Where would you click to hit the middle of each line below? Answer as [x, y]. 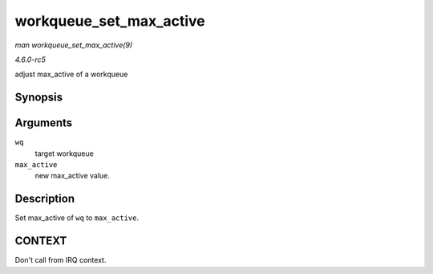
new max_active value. [72, 176]
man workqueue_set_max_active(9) [74, 45]
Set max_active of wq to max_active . [77, 218]
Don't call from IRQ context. [61, 260]
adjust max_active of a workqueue [71, 74]
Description [45, 199]
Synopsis [39, 98]
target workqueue [64, 153]
